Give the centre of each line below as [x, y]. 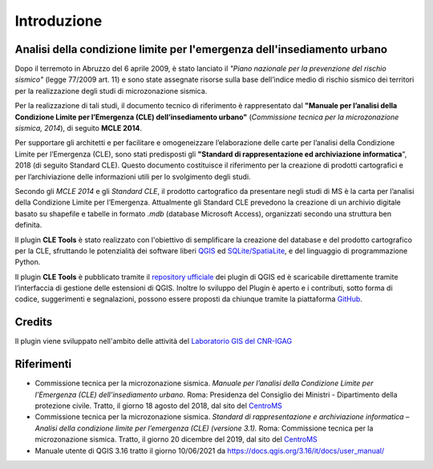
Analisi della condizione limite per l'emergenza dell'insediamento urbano [201, 49]
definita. [28, 225]
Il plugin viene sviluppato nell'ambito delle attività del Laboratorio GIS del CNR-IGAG [154, 342]
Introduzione [59, 21]
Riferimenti [43, 364]
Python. [28, 262]
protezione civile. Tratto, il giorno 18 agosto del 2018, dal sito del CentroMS [158, 406]
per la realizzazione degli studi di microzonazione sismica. [111, 91]
